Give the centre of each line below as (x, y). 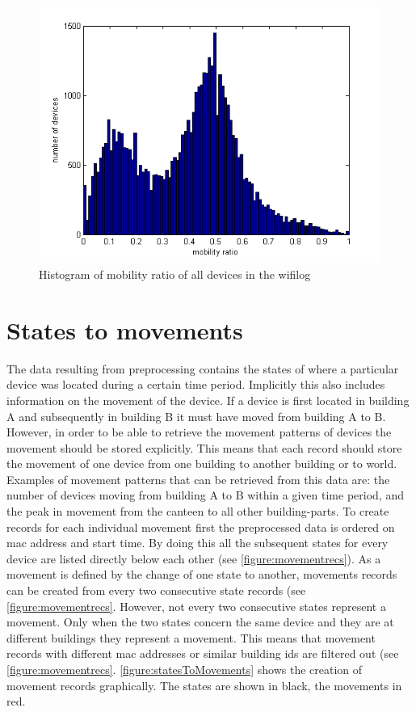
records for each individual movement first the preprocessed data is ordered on (201, 527)
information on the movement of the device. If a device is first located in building (208, 400)
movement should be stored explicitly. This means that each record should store (204, 447)
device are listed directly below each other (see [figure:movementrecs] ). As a (194, 558)
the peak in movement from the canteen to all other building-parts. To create (198, 511)
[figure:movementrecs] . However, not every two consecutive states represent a (196, 606)
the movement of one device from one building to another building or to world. (202, 463)
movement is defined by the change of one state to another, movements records (202, 574)
